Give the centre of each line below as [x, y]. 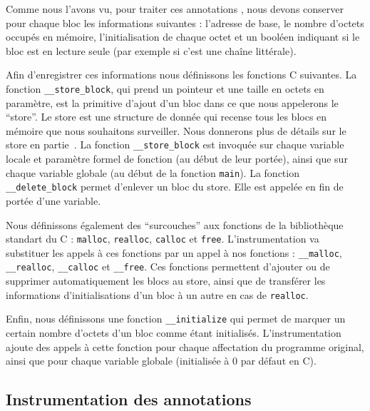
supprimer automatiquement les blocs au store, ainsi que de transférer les [166, 281]
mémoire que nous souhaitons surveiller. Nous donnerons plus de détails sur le [176, 130]
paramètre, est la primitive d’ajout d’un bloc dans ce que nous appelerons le [172, 102]
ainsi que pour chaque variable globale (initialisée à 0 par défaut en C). [161, 361]
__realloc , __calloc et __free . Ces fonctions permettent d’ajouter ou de [168, 267]
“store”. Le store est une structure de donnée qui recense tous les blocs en [166, 117]
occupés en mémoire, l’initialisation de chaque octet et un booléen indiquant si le [183, 37]
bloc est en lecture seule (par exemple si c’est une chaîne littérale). [151, 50]
